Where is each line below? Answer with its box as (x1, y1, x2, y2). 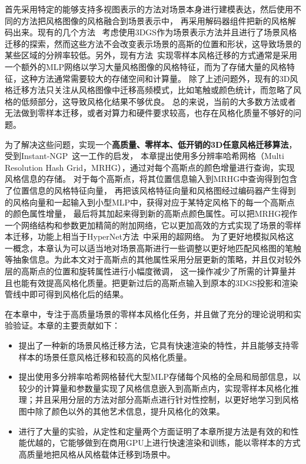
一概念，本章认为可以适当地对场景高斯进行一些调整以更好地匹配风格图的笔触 (5, 241, 301, 254)
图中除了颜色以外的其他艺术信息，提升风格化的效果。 (18, 405, 225, 417)
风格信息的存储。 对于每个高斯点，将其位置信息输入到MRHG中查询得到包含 (5, 173, 298, 185)
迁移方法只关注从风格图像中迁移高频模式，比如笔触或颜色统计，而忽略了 (12, 84, 293, 96)
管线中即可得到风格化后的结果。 (5, 288, 128, 300)
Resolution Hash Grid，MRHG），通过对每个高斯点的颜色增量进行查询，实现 (5, 161, 295, 173)
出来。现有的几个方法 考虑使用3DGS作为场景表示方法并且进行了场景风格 (12, 26, 297, 38)
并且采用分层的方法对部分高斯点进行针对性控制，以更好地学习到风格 (35, 393, 299, 406)
